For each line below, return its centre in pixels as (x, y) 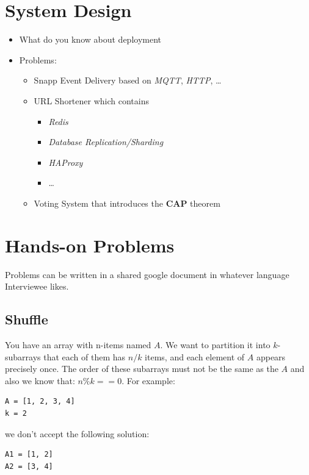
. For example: (148, 380)
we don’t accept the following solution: (77, 433)
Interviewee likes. (37, 286)
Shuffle (27, 319)
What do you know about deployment (90, 39)
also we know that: (40, 380)
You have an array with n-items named (78, 344)
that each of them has (85, 356)
